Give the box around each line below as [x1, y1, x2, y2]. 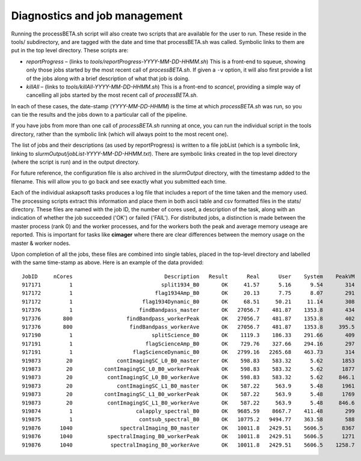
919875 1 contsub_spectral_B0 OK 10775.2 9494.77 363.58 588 [22, 416, 355, 423]
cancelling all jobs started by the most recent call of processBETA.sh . [26, 91, 198, 99]
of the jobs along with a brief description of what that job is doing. [26, 75, 190, 82]
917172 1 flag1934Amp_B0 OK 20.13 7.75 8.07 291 [22, 289, 355, 297]
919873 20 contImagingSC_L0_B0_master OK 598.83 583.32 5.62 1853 [22, 357, 355, 364]
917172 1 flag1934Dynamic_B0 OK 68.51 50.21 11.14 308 [22, 298, 355, 305]
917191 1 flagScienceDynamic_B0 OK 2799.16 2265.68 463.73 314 [22, 349, 355, 356]
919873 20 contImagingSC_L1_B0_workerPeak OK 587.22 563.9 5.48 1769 [22, 391, 355, 398]
